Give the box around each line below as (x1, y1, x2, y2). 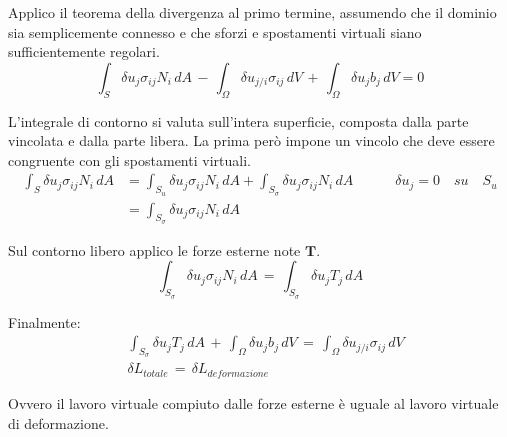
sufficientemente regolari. (8, 41, 160, 62)
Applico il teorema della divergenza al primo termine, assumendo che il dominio (8, 2, 497, 22)
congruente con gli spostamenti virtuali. (8, 149, 251, 170)
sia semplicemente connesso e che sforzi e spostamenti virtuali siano (8, 21, 422, 42)
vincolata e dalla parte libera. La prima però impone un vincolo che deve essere (8, 130, 495, 151)
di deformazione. (8, 412, 109, 433)
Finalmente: (8, 311, 81, 332)
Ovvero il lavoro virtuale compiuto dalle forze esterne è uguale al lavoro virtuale (8, 392, 499, 413)
